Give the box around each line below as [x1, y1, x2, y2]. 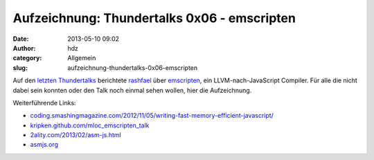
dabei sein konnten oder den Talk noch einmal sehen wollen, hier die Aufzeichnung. [12, 86, 252, 94]
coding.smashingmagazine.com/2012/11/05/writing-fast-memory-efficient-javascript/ [30, 112, 274, 120]
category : [12, 54, 42, 62]
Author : [12, 44, 36, 52]
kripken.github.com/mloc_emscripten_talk [30, 121, 150, 130]
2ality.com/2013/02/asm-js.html [30, 131, 121, 139]
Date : [12, 35, 29, 43]
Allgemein [67, 54, 96, 62]
